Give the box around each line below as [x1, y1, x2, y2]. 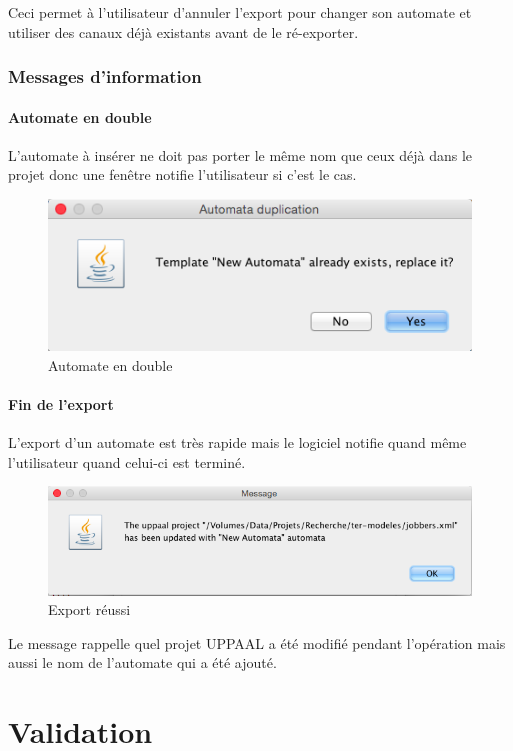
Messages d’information [8, 64, 202, 89]
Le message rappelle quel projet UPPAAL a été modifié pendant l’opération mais [8, 632, 506, 653]
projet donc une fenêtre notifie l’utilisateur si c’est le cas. [8, 164, 357, 185]
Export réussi [48, 599, 131, 620]
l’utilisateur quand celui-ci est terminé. [8, 451, 246, 472]
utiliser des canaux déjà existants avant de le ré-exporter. [8, 21, 359, 42]
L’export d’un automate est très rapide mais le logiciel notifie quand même [8, 432, 467, 453]
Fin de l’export [8, 394, 114, 415]
